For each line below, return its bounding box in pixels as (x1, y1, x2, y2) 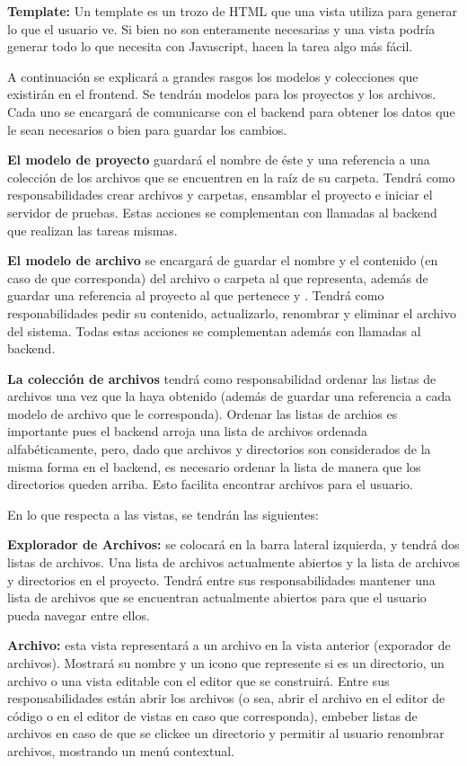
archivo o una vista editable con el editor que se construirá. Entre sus (7, 671, 390, 690)
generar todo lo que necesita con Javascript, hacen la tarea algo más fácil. (7, 37, 413, 56)
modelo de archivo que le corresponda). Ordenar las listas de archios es (7, 404, 398, 423)
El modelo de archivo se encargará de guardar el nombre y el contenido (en (7, 251, 438, 270)
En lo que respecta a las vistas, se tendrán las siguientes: (7, 504, 319, 523)
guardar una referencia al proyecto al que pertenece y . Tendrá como (7, 286, 384, 305)
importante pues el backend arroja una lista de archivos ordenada (7, 422, 368, 441)
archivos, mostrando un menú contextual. (7, 741, 235, 760)
